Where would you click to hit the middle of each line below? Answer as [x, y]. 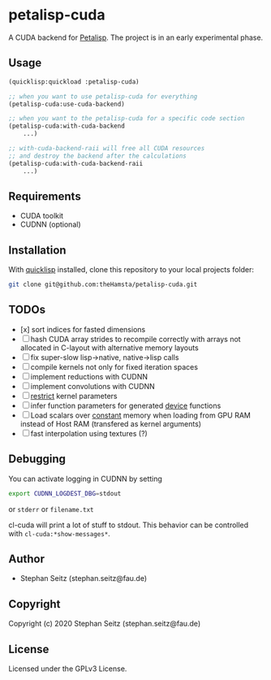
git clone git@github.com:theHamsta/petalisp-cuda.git [103, 285]
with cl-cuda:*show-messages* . [60, 533]
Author [26, 559]
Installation [37, 250]
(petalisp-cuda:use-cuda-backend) [67, 104]
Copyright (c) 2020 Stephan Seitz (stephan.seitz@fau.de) [105, 624]
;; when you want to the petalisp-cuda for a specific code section [127, 119]
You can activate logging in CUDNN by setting [85, 479]
